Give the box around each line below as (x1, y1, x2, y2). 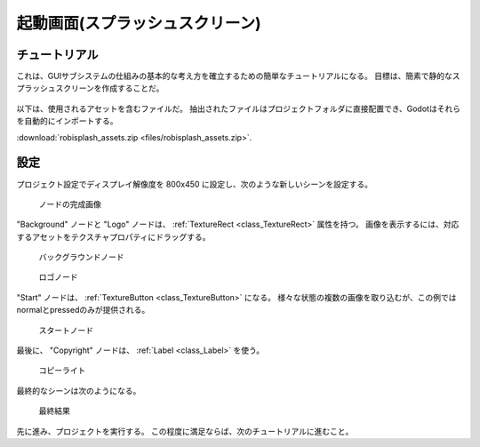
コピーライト (38, 365, 86, 376)
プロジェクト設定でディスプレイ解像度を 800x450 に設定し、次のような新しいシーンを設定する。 (16, 179, 373, 189)
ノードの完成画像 (38, 198, 101, 209)
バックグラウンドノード (38, 251, 124, 262)
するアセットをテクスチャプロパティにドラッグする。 (16, 231, 211, 242)
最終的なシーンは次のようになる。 (16, 385, 141, 395)
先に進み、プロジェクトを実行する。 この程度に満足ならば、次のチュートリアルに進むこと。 (16, 426, 354, 436)
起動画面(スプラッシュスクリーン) (16, 13, 261, 33)
